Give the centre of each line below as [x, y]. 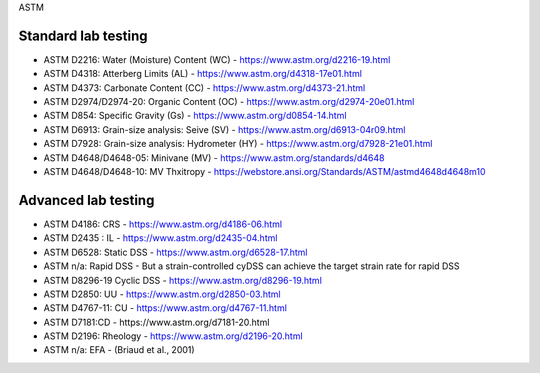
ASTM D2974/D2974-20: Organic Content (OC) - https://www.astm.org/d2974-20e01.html [229, 102]
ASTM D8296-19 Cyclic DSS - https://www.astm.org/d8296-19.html [182, 280]
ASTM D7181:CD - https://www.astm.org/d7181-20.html [156, 322]
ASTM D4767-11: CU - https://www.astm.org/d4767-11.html [165, 308]
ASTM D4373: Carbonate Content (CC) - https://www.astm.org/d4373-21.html [204, 87]
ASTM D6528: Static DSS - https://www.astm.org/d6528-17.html [175, 252]
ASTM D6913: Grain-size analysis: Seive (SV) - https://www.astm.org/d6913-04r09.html [224, 129]
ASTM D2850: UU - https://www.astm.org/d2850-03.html [162, 294]
